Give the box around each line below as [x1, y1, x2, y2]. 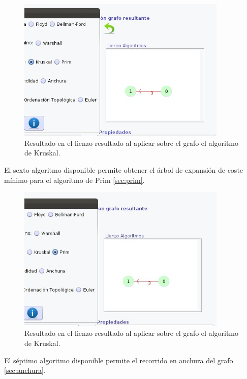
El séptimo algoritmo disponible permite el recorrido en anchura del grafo [4, 355, 233, 365]
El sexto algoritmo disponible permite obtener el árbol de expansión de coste [4, 164, 243, 175]
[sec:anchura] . [4, 365, 46, 375]
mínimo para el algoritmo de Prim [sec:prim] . [4, 174, 145, 185]
